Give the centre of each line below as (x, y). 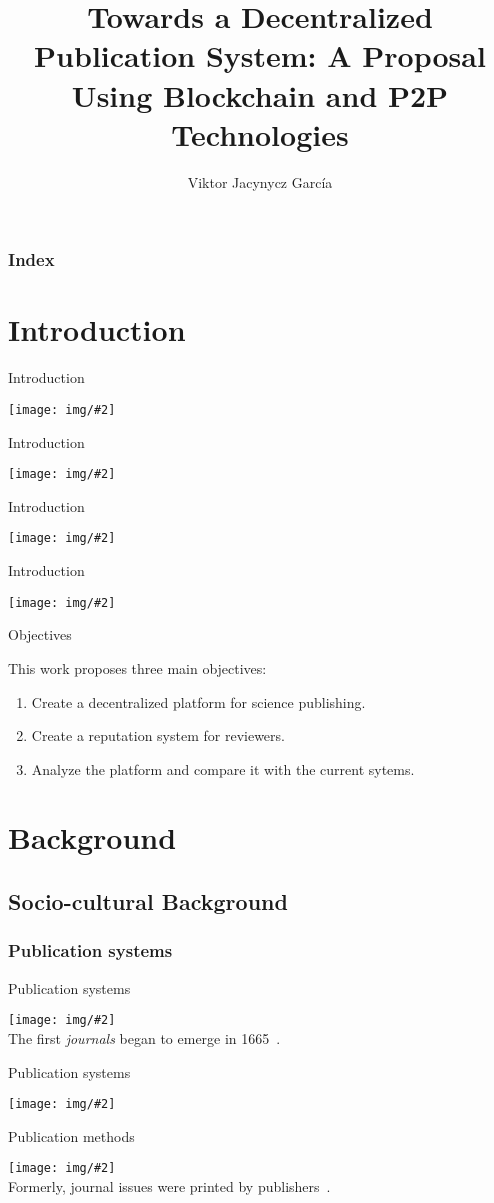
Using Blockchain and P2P (260, 94)
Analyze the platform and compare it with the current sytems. (223, 768)
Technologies (260, 133)
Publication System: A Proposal (260, 55)
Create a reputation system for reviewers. (158, 735)
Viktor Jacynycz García (260, 181)
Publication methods (71, 1135)
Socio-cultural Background (148, 901)
